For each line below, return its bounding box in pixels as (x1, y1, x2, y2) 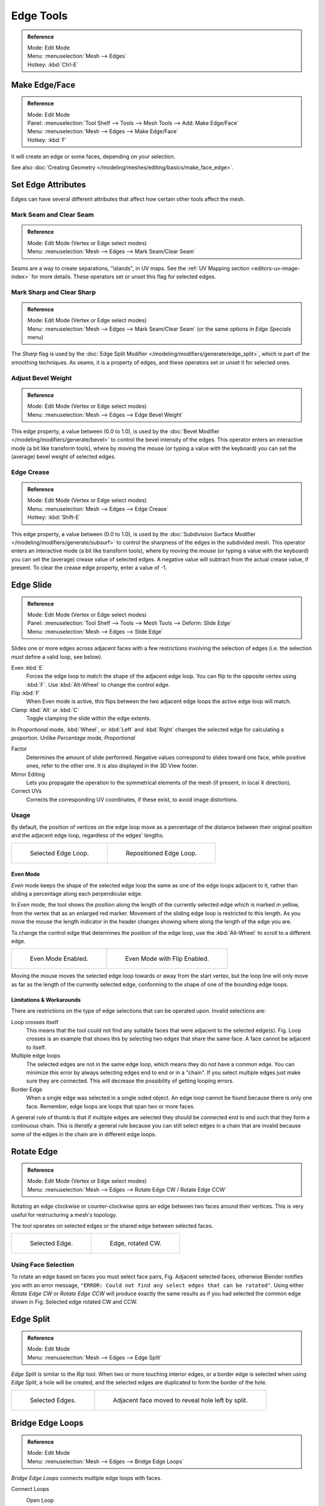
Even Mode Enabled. (29, 955, 88, 963)
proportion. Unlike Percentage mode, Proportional (11, 734, 135, 742)
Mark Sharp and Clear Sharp (11, 288, 96, 296)
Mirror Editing (11, 770, 45, 778)
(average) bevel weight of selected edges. (11, 453, 116, 460)
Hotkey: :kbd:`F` (27, 136, 67, 143)
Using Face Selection (11, 1260, 75, 1269)
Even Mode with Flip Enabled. (125, 955, 209, 963)
